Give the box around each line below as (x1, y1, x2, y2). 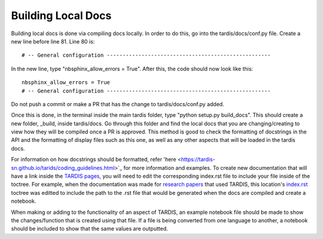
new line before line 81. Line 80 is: (11, 38, 95, 45)
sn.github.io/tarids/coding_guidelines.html (11, 164, 115, 171)
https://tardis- (181, 156, 215, 163)
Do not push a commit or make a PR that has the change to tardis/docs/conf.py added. (11, 100, 224, 107)
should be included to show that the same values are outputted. (11, 225, 168, 232)
